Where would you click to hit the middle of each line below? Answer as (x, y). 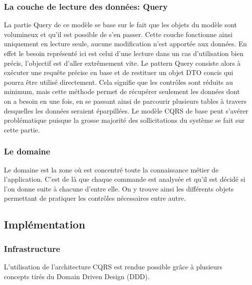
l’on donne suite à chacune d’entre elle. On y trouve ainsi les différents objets (119, 188)
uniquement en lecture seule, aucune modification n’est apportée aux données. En (126, 44)
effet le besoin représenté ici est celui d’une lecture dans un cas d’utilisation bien (124, 53)
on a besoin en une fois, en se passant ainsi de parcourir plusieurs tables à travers (125, 101)
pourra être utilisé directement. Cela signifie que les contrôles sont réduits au (118, 82)
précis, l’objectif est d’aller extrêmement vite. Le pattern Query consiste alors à (122, 63)
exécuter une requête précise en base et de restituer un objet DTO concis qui (119, 72)
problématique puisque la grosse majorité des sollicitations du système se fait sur (124, 120)
